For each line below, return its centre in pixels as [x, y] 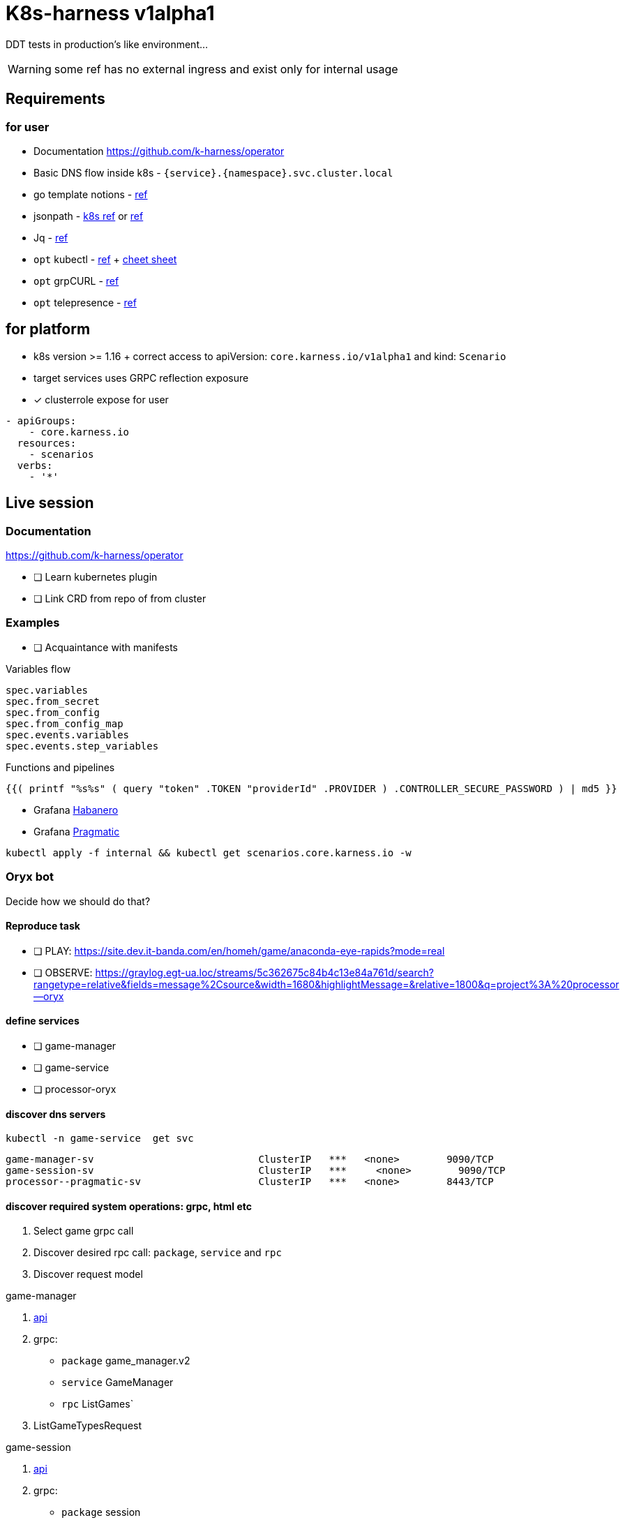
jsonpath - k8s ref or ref [89, 216]
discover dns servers [56, 1114]
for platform [48, 329]
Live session [50, 503]
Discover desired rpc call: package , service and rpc [158, 1253]
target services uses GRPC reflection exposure [141, 378]
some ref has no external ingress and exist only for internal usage [226, 69]
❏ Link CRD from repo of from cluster [120, 599]
